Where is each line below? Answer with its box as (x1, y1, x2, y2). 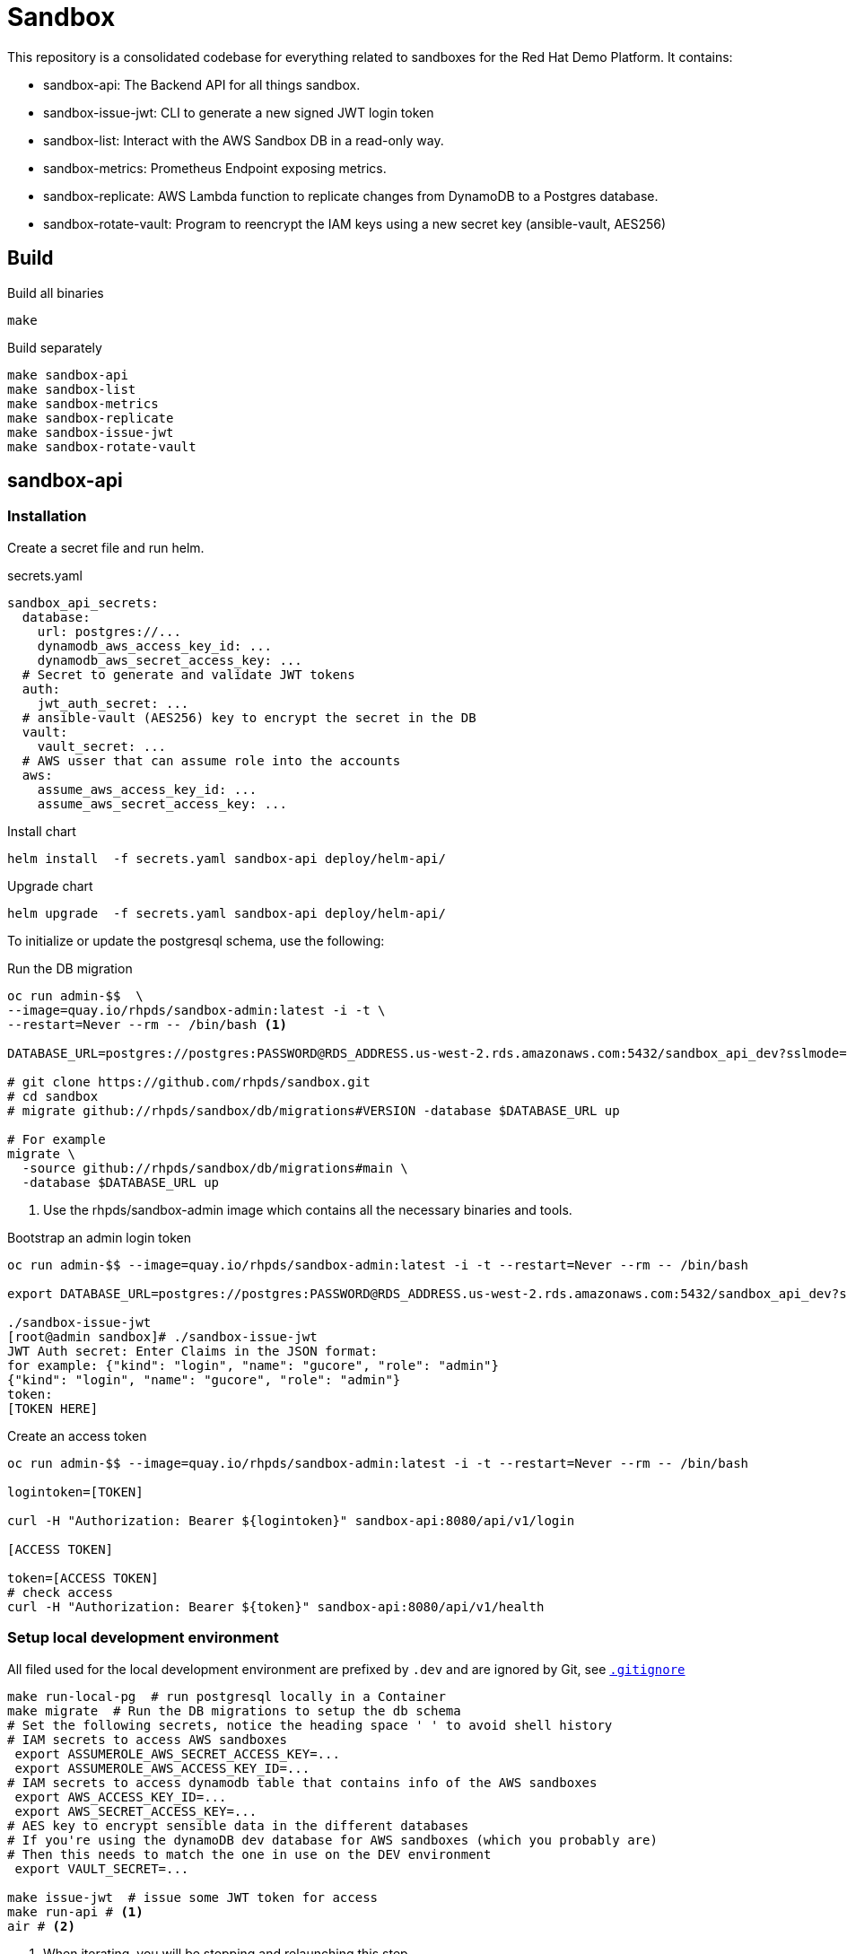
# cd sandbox (7, 1088, 99, 1103)
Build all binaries (7, 284, 104, 301)
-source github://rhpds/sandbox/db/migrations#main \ (22, 1160, 408, 1175)
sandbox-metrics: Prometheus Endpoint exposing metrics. (43, 160, 387, 176)
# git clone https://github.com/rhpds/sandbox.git (7, 1074, 371, 1089)
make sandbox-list (7, 381, 136, 397)
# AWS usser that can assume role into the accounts (22, 753, 401, 768)
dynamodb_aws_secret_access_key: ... (37, 652, 302, 667)
